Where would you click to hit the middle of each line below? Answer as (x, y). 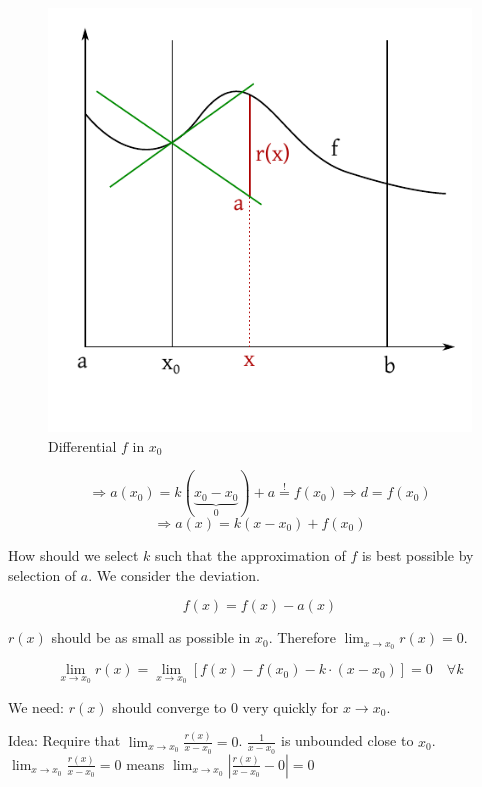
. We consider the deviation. (174, 574)
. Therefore (302, 637)
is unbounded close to (347, 740)
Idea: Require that (64, 740)
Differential (82, 445)
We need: (36, 706)
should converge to (169, 706)
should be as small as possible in (151, 637)
